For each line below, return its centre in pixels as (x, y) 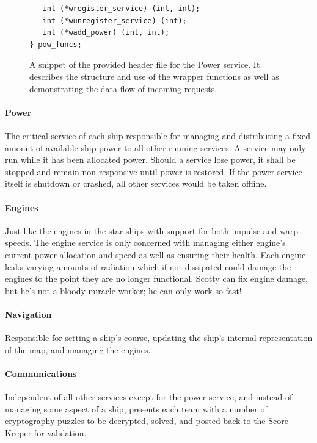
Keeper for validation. (46, 432)
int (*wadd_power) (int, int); (106, 33)
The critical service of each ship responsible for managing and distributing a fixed (158, 135)
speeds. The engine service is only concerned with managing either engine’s (145, 243)
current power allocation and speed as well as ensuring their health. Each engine (155, 254)
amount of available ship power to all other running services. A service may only (155, 147)
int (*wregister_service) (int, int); (121, 9)
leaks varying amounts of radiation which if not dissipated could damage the (148, 266)
